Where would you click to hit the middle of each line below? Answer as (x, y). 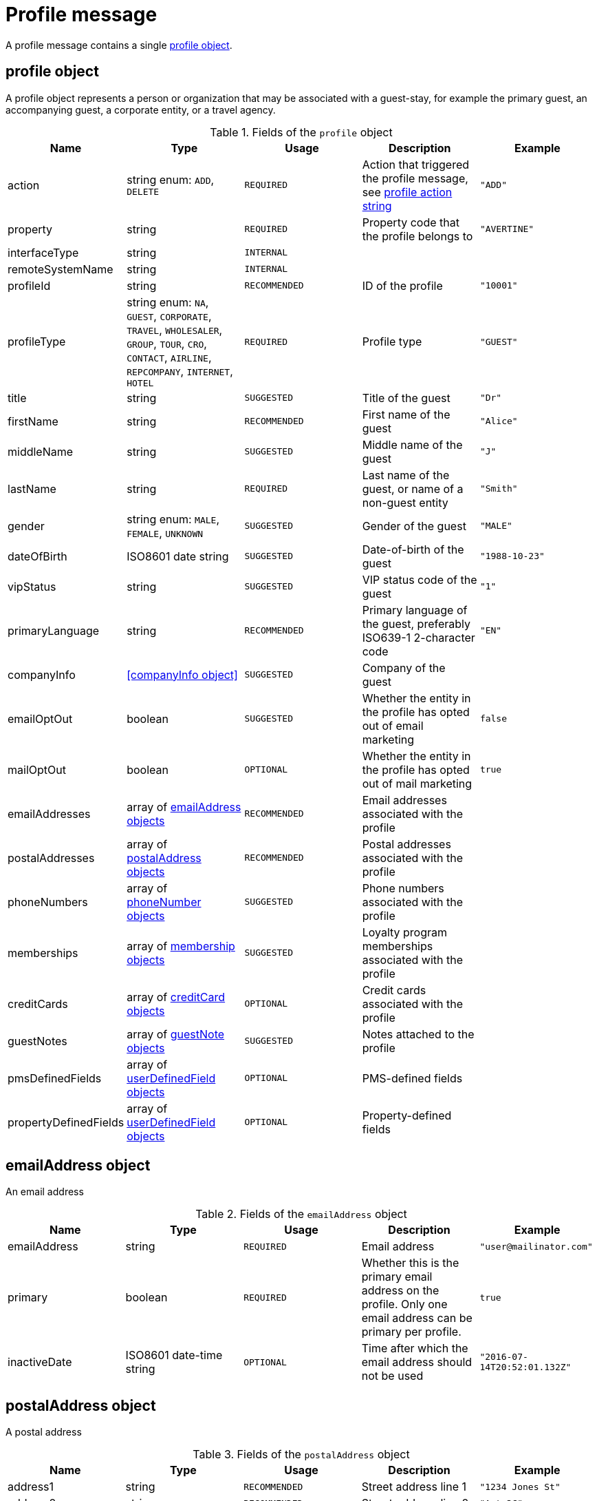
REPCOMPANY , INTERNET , (180, 371)
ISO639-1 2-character (419, 637)
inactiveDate (40, 1362)
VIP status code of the (420, 579)
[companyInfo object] (182, 674)
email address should (417, 1362)
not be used (392, 1376)
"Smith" (499, 489)
